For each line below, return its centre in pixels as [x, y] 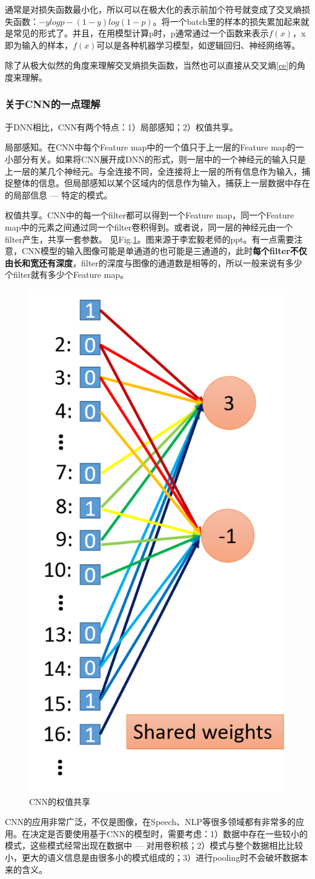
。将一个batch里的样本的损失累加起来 [227, 21]
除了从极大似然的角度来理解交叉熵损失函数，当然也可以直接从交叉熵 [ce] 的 [151, 65]
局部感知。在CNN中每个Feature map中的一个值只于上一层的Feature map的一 [154, 147]
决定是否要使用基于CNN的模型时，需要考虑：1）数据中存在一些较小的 [169, 833]
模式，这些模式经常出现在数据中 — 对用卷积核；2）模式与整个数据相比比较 [154, 845]
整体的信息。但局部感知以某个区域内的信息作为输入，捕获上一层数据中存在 [161, 183]
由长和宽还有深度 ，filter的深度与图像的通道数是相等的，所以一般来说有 [145, 262]
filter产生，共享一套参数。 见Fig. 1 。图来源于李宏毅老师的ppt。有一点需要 [150, 239]
